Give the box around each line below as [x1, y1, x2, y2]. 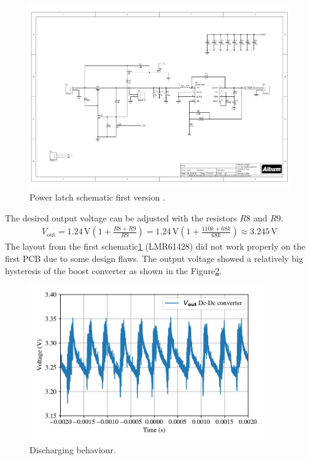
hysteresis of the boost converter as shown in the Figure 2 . [5, 264, 222, 277]
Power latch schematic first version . [29, 191, 166, 204]
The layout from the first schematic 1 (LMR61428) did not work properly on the [5, 240, 306, 253]
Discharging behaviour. [29, 443, 116, 456]
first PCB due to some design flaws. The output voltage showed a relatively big [5, 252, 303, 265]
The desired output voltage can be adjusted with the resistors [5, 211, 237, 224]
